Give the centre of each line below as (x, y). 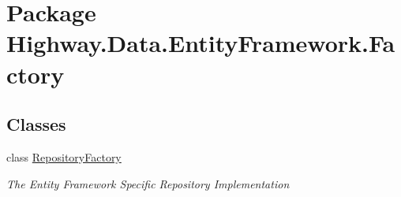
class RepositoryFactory (64, 156)
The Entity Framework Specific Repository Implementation (148, 183)
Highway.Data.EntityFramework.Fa (201, 43)
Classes (36, 124)
